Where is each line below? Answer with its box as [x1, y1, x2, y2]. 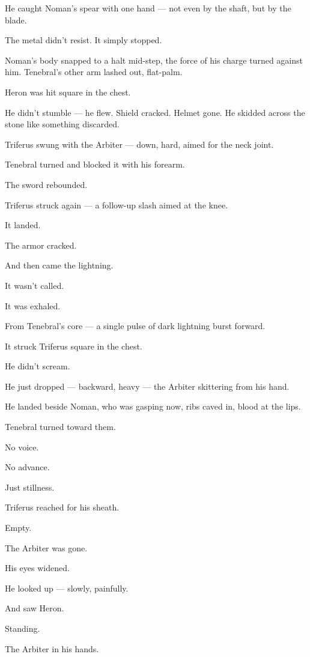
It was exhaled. [5, 299, 61, 312]
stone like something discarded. [5, 118, 120, 130]
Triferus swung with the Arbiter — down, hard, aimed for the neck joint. [5, 138, 274, 150]
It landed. [5, 219, 41, 231]
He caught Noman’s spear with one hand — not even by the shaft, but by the [5, 2, 291, 14]
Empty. [5, 521, 32, 534]
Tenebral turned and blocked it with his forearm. [5, 158, 185, 171]
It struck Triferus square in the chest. [5, 339, 142, 352]
